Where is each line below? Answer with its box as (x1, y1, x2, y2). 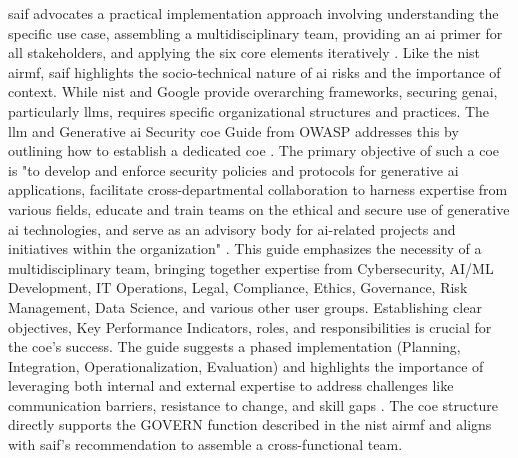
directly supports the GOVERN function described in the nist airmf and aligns (8, 414, 492, 435)
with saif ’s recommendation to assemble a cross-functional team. (8, 434, 403, 455)
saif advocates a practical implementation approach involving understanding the (8, 3, 499, 23)
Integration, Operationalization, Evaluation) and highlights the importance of (8, 355, 484, 376)
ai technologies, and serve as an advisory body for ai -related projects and (8, 218, 456, 239)
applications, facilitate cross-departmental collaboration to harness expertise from (8, 179, 508, 200)
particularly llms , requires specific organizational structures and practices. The (8, 100, 490, 121)
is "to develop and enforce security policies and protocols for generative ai (8, 159, 459, 180)
